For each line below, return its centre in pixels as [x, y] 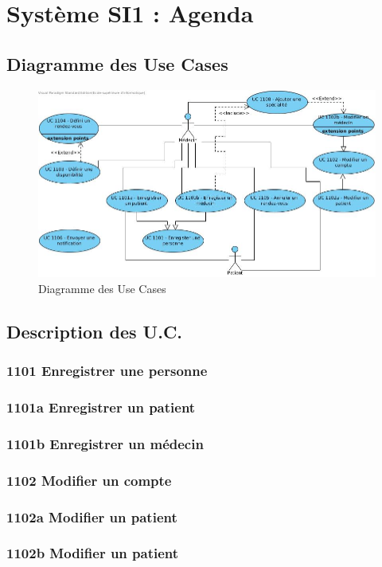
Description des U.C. [95, 331]
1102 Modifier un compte [89, 480]
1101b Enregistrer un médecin [105, 443]
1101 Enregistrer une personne [107, 371]
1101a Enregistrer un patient [101, 407]
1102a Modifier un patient [92, 516]
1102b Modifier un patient [93, 553]
